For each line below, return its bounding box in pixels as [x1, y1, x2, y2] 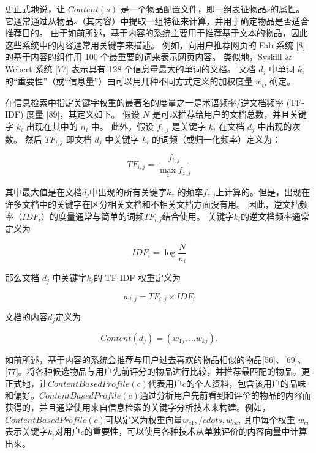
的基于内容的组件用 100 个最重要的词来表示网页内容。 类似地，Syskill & [5, 50, 292, 63]
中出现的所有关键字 [89, 185, 167, 198]
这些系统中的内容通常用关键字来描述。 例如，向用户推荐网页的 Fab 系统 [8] [5, 38, 306, 51]
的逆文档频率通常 [240, 209, 309, 222]
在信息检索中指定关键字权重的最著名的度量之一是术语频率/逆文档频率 [5, 95, 284, 108]
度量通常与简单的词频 [58, 209, 144, 222]
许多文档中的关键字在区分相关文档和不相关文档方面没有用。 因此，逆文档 [5, 198, 299, 211]
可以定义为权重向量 [105, 413, 182, 425]
